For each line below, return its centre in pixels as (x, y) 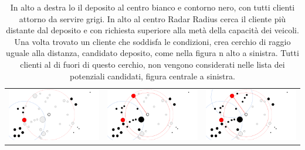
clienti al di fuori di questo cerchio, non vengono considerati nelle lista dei (152, 64)
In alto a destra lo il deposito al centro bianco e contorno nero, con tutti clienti (152, 7)
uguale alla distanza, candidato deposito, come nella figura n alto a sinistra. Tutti (152, 53)
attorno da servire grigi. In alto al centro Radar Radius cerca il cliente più (152, 18)
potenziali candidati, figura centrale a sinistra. (152, 76)
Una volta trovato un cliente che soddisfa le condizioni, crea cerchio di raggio (152, 41)
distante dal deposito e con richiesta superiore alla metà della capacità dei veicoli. (152, 30)
